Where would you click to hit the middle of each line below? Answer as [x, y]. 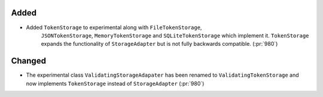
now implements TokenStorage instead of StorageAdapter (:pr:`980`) [115, 83]
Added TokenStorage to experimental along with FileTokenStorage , [114, 27]
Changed [28, 61]
